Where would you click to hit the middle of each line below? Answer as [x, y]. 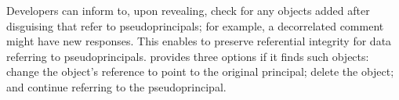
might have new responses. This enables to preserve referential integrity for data [199, 41]
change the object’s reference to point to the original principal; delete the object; [200, 71]
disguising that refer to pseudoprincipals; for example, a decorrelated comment [195, 25]
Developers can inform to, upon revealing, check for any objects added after [188, 10]
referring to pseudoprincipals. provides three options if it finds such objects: [188, 56]
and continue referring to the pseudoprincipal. [116, 86]
